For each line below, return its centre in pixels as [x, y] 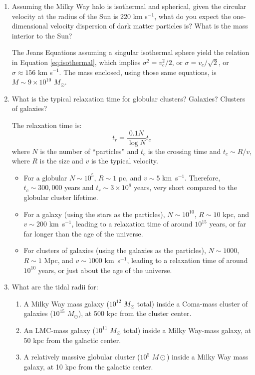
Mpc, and [59, 260]
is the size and [61, 161]
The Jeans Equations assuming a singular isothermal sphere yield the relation [130, 52]
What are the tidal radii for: [55, 287]
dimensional [30, 26]
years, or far [228, 224]
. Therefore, [202, 177]
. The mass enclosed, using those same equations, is [138, 72]
